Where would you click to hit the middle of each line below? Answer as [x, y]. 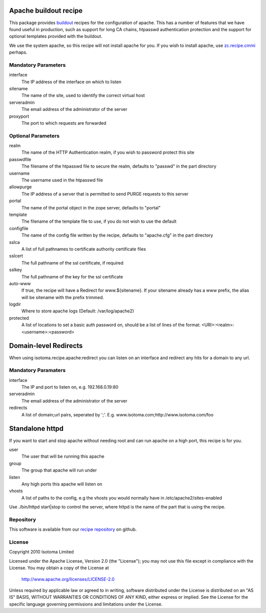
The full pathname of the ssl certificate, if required [72, 263]
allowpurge [20, 187]
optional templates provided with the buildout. [56, 36]
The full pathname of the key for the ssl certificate [72, 276]
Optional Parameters [34, 136]
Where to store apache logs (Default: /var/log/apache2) [78, 311]
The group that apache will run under [59, 470]
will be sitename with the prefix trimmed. [63, 297]
